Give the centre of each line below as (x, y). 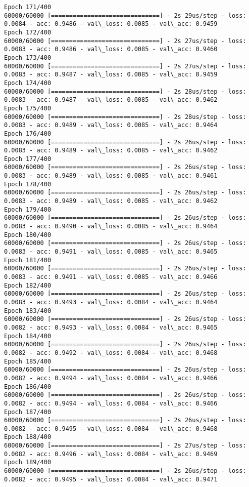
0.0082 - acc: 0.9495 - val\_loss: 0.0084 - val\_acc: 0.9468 (111, 429)
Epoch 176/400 (28, 133)
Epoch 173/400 (28, 57)
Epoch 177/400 (28, 159)
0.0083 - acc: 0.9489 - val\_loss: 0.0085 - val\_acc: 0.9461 (111, 176)
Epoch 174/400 (28, 83)
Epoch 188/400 (28, 437)
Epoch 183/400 (28, 311)
